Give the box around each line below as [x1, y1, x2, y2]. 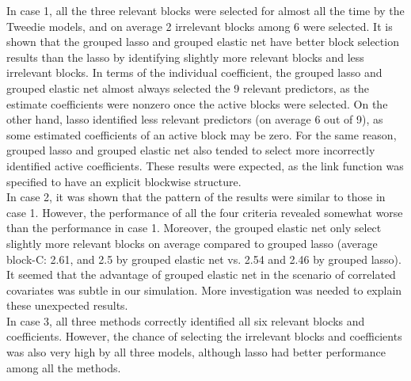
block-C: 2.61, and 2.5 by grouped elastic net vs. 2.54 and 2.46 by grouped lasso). [6, 250, 401, 267]
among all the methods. [6, 359, 121, 375]
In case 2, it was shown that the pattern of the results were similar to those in [6, 189, 386, 205]
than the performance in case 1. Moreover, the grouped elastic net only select [6, 219, 382, 236]
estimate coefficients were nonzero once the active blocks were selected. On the [6, 95, 388, 112]
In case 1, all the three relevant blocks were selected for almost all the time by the [6, 2, 405, 18]
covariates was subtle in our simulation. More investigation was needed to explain [6, 281, 402, 298]
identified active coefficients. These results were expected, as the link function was [6, 157, 404, 173]
